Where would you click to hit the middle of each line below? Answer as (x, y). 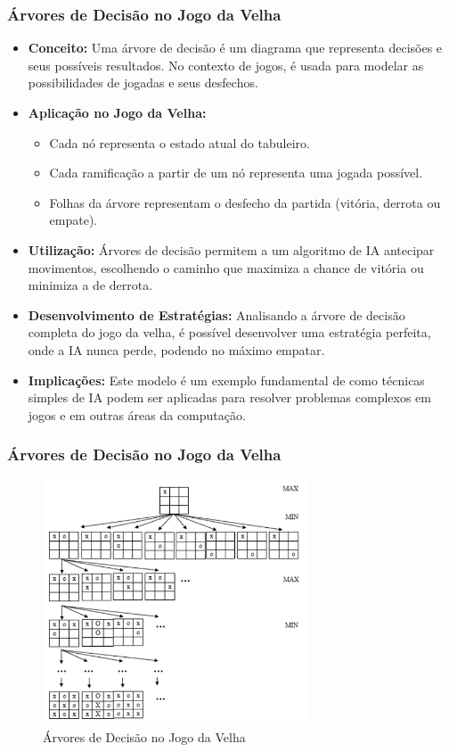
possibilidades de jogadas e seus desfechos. (143, 83)
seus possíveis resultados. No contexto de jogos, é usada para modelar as (226, 65)
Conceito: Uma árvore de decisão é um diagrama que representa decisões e (235, 48)
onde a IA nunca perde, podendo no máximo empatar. (176, 349)
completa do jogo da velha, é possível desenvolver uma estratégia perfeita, (229, 332)
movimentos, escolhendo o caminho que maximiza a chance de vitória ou (226, 267)
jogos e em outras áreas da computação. (137, 414)
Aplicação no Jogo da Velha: (117, 112)
